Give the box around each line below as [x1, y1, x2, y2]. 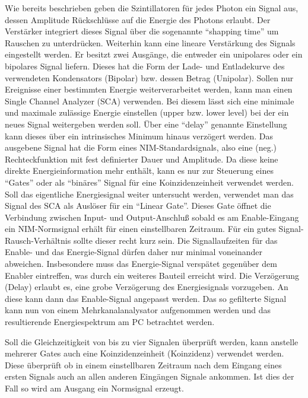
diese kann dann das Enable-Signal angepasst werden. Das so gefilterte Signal [5, 292, 287, 304]
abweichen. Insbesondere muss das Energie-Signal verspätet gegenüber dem [5, 257, 277, 270]
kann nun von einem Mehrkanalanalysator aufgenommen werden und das [5, 304, 271, 316]
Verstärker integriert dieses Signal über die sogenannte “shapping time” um [5, 25, 279, 37]
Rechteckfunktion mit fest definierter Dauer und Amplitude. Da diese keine [5, 152, 278, 165]
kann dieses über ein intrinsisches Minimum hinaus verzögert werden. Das [5, 129, 274, 142]
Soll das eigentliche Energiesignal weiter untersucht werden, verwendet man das [5, 187, 294, 200]
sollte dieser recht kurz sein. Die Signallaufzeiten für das [73, 234, 278, 246]
